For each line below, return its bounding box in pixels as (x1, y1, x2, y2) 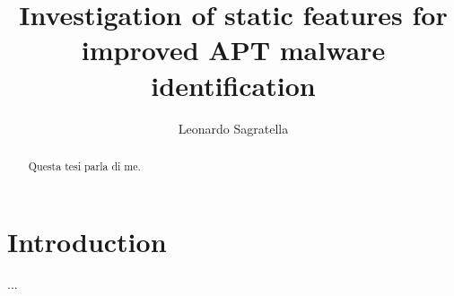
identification (151, 66, 316, 103)
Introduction (7, 222, 167, 259)
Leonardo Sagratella (178, 118, 289, 137)
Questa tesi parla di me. (28, 158, 141, 173)
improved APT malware (81, 31, 386, 68)
